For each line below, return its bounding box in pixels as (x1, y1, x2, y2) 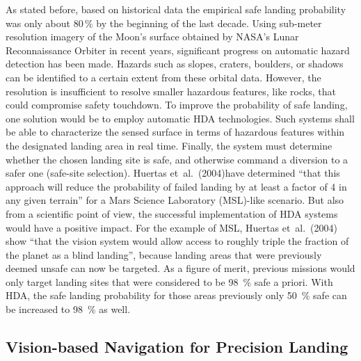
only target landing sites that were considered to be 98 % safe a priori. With (6, 274, 333, 289)
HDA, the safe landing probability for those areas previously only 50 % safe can (6, 288, 347, 303)
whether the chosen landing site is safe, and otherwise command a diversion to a (6, 152, 348, 166)
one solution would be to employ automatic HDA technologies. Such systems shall (6, 111, 355, 125)
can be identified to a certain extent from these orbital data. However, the (6, 70, 321, 84)
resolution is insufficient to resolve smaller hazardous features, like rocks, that (6, 83, 336, 98)
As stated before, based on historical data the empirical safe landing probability (6, 2, 346, 16)
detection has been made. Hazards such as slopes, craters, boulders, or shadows (6, 56, 344, 71)
